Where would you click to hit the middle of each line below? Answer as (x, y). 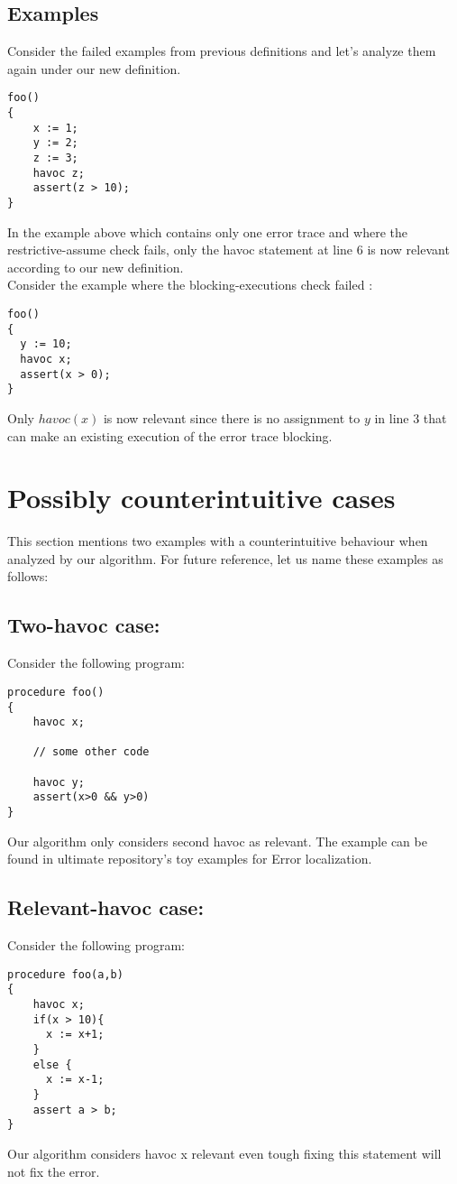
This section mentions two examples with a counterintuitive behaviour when (218, 541)
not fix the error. (54, 1171)
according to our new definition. (96, 267)
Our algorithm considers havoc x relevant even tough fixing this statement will (224, 1153)
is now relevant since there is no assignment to (232, 417)
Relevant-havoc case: (106, 907)
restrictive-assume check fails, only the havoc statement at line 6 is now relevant (228, 250)
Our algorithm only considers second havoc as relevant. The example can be (217, 841)
